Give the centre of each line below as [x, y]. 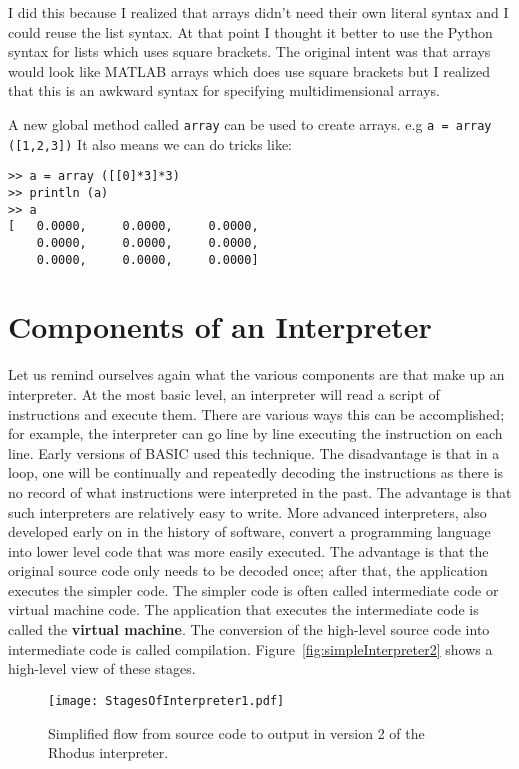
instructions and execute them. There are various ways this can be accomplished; [256, 413]
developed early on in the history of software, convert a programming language [249, 531]
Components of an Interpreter [220, 326]
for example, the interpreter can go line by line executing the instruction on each [255, 433]
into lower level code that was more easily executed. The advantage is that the [248, 550]
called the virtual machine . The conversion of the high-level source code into [249, 629]
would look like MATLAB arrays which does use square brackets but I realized [249, 70]
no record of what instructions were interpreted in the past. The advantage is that [260, 491]
